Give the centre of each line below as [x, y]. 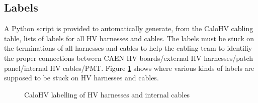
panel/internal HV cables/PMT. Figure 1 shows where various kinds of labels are [129, 68]
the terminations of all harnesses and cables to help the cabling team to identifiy [128, 48]
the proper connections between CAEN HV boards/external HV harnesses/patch [129, 58]
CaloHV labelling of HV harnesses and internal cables [107, 94]
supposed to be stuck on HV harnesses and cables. [81, 78]
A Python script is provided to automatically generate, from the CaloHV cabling [129, 28]
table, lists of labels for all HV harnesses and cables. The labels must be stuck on [129, 38]
